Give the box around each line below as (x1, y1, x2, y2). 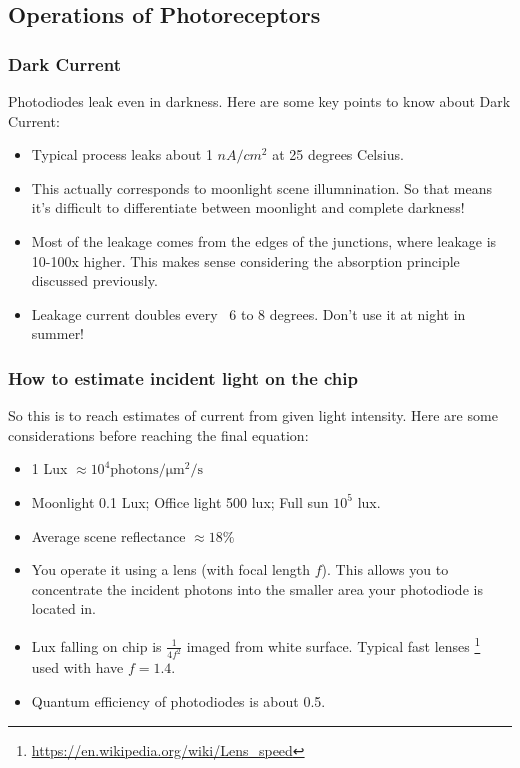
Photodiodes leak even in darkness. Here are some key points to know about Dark (8, 91, 511, 111)
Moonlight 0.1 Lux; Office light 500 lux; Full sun (31, 491, 329, 512)
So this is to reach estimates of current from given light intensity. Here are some (8, 405, 498, 426)
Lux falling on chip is (31, 635, 162, 656)
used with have (31, 657, 124, 678)
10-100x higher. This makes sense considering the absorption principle (31, 250, 460, 271)
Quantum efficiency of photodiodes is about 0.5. (31, 691, 326, 712)
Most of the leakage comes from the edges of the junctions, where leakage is (31, 230, 497, 251)
